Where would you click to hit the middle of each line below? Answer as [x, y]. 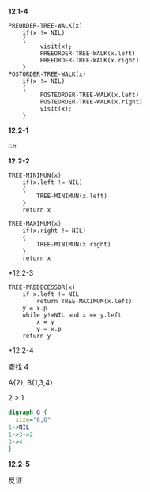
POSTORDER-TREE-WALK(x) [47, 74]
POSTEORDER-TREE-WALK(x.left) [90, 95]
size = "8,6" [33, 419]
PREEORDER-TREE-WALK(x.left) [88, 54]
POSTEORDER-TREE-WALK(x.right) [92, 102]
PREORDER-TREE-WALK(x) [45, 26]
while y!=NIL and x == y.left [72, 315]
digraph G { [28, 412]
